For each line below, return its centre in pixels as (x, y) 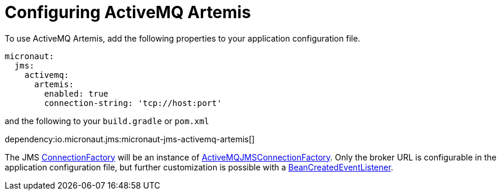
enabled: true (76, 93)
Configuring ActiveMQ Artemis (128, 12)
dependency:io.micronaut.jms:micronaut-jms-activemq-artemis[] (130, 139)
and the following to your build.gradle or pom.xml (107, 121)
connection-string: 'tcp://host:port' (133, 103)
